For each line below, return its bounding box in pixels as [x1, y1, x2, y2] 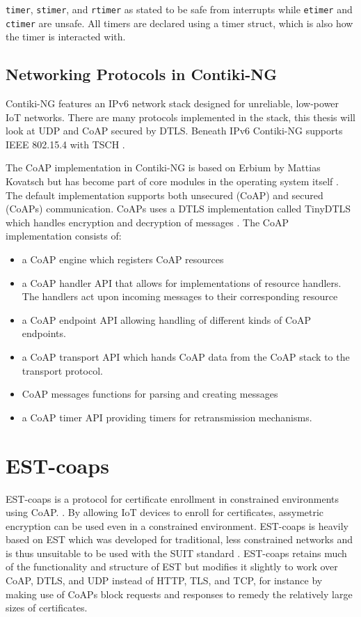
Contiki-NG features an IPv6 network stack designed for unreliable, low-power [6, 96, 339, 111]
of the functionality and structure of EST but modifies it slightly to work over [6, 559, 338, 574]
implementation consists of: [6, 228, 122, 243]
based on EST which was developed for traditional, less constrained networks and [6, 532, 353, 547]
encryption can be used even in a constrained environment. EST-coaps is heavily [6, 518, 348, 533]
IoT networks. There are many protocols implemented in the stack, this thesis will [6, 109, 356, 124]
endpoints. [22, 326, 66, 341]
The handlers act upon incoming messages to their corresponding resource [22, 289, 338, 304]
